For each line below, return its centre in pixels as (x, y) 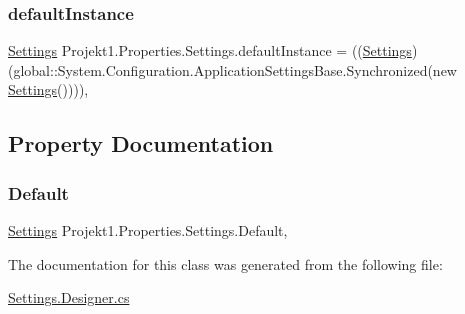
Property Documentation (141, 143)
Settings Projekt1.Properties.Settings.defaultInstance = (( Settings (210, 50)
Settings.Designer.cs (69, 297)
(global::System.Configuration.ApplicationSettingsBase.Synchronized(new (232, 69)
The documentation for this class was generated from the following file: (225, 263)
